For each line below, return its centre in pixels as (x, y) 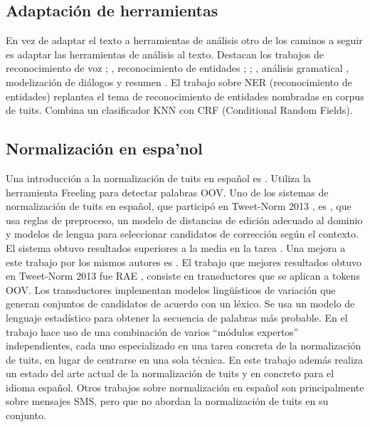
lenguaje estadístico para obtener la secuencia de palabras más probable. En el (177, 317)
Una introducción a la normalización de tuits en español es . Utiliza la (158, 178)
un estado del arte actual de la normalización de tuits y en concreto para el (170, 373)
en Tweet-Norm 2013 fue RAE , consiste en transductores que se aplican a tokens (183, 276)
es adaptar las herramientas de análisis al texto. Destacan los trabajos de (165, 54)
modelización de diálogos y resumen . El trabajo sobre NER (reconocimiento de (179, 81)
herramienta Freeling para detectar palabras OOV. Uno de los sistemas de (167, 192)
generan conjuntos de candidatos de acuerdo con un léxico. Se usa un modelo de (180, 304)
